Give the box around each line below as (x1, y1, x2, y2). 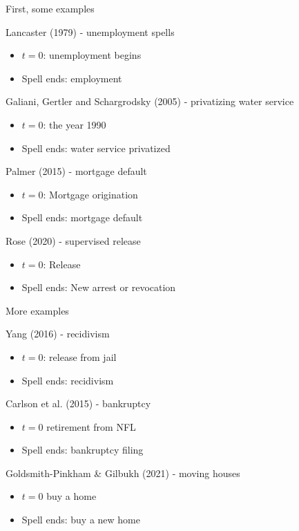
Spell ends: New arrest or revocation (21, 280, 176, 295)
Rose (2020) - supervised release (6, 233, 141, 248)
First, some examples (6, 1, 95, 15)
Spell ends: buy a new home (21, 512, 140, 527)
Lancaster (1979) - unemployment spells (6, 24, 175, 39)
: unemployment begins (43, 48, 142, 62)
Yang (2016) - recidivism (6, 326, 110, 341)
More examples (6, 303, 69, 317)
